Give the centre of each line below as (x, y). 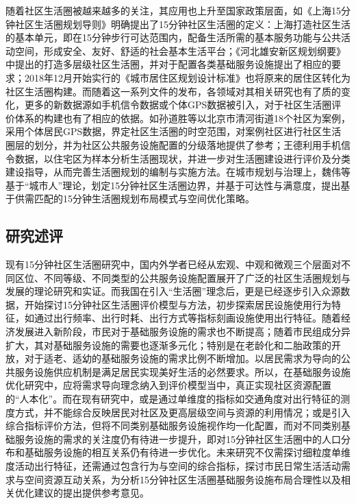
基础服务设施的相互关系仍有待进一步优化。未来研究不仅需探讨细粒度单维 (187, 452)
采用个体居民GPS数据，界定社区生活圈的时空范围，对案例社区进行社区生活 (174, 131)
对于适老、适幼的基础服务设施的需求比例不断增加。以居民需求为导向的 (182, 358)
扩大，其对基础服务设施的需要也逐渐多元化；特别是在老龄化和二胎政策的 (168, 345)
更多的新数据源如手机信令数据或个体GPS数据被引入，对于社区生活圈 (178, 105)
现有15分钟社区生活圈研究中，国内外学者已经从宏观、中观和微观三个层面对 (173, 264)
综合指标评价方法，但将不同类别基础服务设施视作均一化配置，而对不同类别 (173, 425)
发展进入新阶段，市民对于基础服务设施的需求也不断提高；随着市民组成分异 (182, 332)
